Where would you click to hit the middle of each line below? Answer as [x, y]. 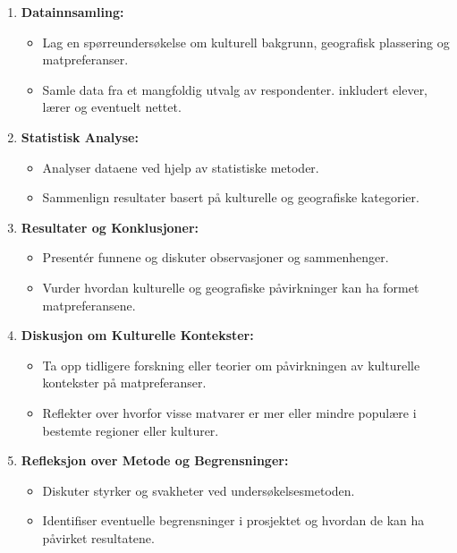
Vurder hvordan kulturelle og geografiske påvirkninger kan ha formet [231, 287]
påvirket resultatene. [98, 537]
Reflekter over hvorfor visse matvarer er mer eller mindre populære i [229, 412]
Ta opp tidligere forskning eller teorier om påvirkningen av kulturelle [231, 365]
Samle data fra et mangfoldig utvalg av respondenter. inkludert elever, [235, 89]
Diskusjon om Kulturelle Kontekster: [137, 335]
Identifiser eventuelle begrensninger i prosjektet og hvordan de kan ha [233, 520]
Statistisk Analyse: [80, 136]
